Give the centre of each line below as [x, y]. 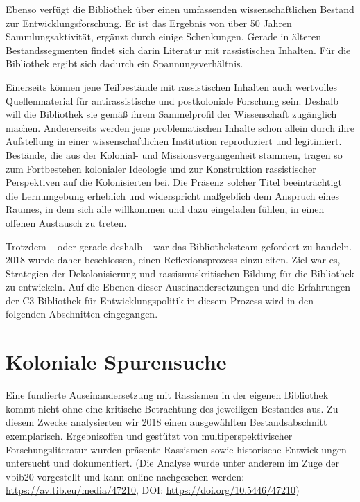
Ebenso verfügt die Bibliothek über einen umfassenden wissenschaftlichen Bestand [180, 9]
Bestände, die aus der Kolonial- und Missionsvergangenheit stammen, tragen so [174, 154]
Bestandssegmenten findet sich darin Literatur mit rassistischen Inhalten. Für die [178, 50]
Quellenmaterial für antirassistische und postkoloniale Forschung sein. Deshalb [172, 100]
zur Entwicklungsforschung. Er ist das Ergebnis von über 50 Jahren [149, 23]
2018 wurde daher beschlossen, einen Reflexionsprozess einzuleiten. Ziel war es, [173, 260]
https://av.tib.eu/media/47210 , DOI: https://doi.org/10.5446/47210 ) [153, 490]
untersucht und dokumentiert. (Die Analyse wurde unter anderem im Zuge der [172, 463]
